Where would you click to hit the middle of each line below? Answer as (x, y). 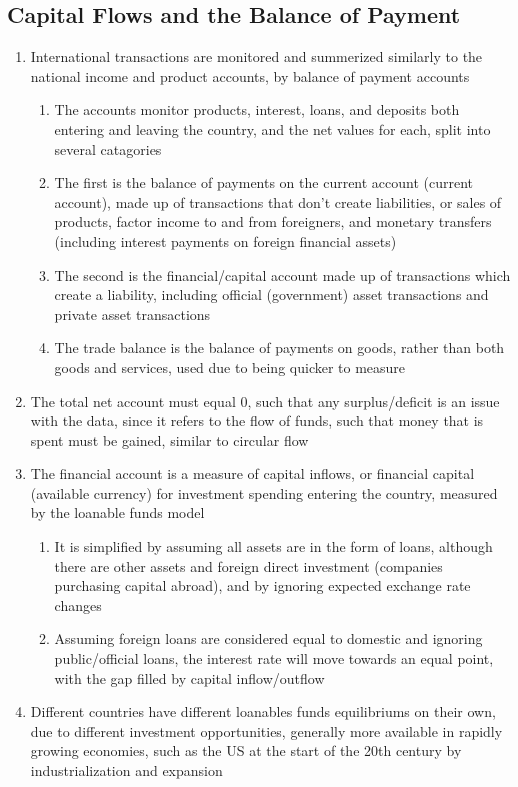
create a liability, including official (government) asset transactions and (271, 294)
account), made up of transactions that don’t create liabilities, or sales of (278, 201)
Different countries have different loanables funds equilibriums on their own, (263, 711)
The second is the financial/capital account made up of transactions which (282, 274)
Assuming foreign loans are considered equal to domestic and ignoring (268, 638)
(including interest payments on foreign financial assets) (225, 240)
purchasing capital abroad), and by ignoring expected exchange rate (262, 585)
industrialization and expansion (126, 770)
